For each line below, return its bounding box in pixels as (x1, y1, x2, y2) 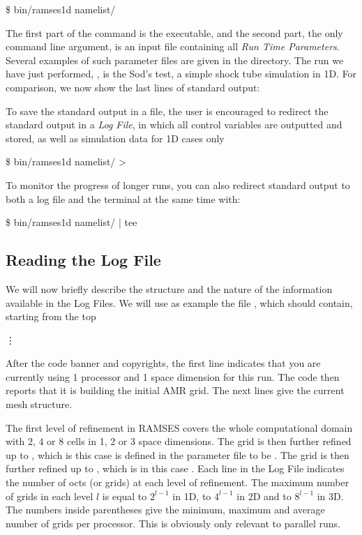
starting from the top (6, 309, 96, 324)
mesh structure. (6, 397, 73, 412)
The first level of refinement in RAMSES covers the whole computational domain (6, 420, 353, 435)
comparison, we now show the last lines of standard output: (6, 80, 260, 94)
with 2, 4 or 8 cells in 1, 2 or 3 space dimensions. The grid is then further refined (6, 434, 352, 449)
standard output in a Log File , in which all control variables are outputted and (6, 117, 342, 132)
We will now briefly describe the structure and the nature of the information (6, 281, 333, 296)
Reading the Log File (6, 249, 161, 271)
